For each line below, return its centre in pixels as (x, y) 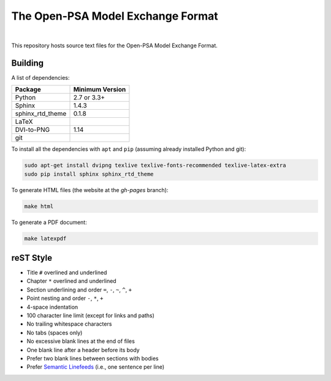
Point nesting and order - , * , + (65, 298)
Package (28, 90)
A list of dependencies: (40, 77)
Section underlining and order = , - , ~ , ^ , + (79, 290)
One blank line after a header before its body (83, 350)
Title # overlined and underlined (67, 272)
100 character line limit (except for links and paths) (90, 315)
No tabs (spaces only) (55, 333)
